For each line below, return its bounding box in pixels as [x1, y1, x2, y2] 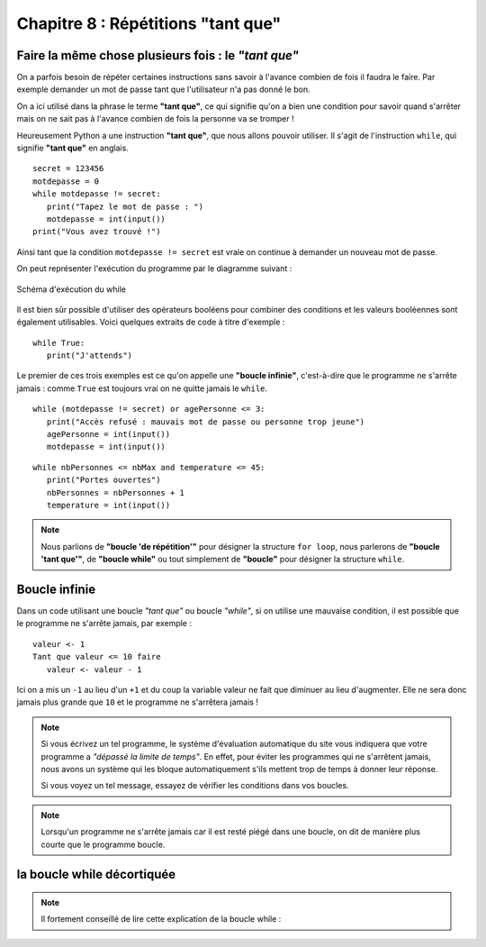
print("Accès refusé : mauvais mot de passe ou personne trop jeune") [46, 416, 365, 427]
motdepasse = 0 [32, 176, 100, 187]
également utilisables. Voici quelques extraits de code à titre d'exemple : [16, 316, 285, 328]
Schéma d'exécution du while [16, 284, 126, 295]
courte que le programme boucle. [40, 839, 166, 850]
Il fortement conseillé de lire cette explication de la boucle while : [40, 914, 282, 924]
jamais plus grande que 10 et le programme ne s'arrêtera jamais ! [16, 697, 258, 707]
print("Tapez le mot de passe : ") [46, 201, 204, 212]
